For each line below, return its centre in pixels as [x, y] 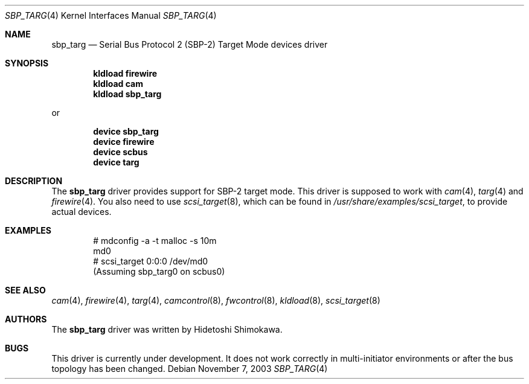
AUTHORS [26, 319]
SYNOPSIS [27, 63]
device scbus [120, 152]
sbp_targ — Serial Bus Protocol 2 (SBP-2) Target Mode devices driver [190, 44]
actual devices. [82, 212]
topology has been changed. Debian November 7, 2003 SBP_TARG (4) [190, 369]
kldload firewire [125, 73]
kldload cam [118, 84]
